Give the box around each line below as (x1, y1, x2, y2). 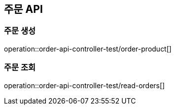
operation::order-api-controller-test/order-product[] (4, 44, 172, 53)
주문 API (4, 3, 43, 15)
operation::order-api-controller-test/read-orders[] (4, 81, 165, 90)
